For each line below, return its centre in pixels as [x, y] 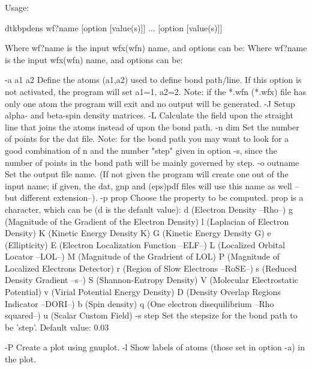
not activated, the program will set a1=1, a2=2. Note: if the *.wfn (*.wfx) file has [155, 91]
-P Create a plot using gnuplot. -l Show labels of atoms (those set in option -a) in [155, 347]
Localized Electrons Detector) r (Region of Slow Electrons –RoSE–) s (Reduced [151, 268]
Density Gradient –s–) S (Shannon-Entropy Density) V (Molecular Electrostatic [152, 280]
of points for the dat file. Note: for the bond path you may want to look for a [147, 139]
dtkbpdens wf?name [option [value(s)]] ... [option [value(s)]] [114, 27]
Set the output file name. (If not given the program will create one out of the [147, 174]
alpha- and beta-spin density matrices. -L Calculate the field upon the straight [149, 115]
